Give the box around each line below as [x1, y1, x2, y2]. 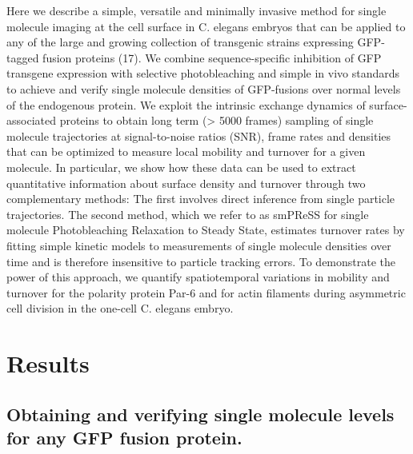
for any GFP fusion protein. [6, 425, 243, 450]
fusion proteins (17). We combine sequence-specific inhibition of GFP [42, 49, 382, 66]
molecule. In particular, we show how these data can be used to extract [6, 158, 356, 175]
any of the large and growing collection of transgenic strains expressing [6, 34, 354, 50]
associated [6, 112, 56, 129]
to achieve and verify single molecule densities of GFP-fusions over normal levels [6, 80, 401, 97]
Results [6, 347, 90, 380]
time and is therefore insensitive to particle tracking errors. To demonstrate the [6, 253, 396, 269]
